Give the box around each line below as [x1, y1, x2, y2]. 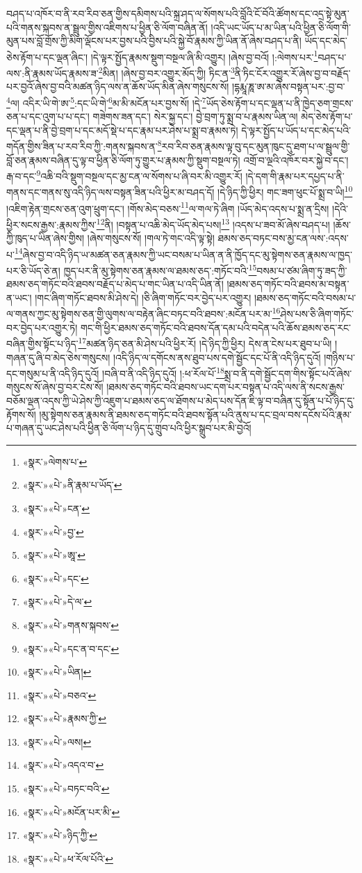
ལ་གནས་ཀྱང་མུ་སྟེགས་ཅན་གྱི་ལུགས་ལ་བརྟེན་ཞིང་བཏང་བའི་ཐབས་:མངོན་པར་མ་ [6, 307, 272, 321]
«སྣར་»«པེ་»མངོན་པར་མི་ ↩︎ [22, 804, 120, 819]
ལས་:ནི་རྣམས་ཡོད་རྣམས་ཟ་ [6, 65, 99, 80]
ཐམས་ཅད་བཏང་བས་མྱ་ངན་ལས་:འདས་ [217, 231, 349, 245]
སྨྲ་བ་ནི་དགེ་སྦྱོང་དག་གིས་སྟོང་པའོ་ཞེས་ [224, 366, 352, 380]
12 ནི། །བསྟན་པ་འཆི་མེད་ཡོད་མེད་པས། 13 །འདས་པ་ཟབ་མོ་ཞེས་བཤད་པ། [96, 215, 330, 231]
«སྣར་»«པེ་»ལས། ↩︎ [22, 734, 92, 749]
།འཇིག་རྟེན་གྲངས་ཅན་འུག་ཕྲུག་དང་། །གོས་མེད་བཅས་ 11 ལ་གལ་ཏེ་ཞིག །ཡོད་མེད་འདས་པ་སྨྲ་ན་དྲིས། [6, 199, 329, 215]
